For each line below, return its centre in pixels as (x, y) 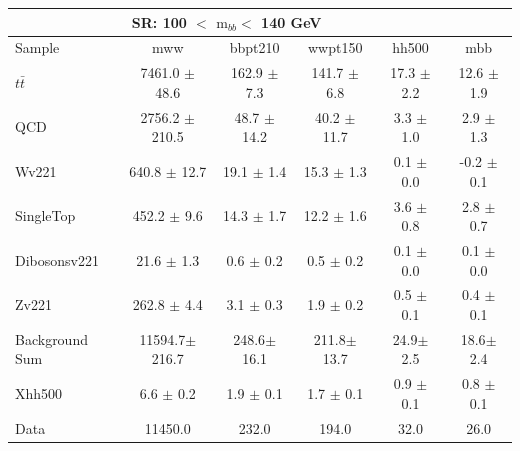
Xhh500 (39, 393)
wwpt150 (335, 47)
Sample (37, 47)
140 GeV (291, 21)
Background (51, 338)
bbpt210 (254, 47)
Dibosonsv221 (57, 259)
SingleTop (45, 215)
